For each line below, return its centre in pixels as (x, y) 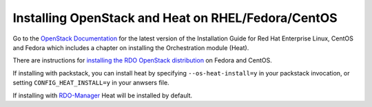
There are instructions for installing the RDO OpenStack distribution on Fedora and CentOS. (142, 60)
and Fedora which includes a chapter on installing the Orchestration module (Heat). (131, 47)
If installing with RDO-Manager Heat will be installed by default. (103, 95)
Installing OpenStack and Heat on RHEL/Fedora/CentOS (175, 18)
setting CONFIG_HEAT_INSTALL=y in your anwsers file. (91, 83)
